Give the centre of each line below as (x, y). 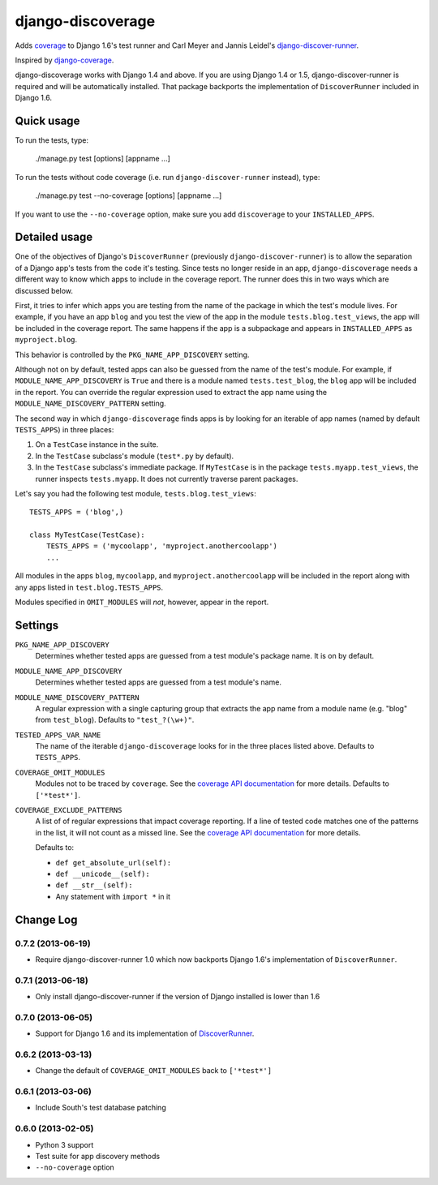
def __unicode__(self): (103, 874)
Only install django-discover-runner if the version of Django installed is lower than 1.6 (178, 997)
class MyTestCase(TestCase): (87, 535)
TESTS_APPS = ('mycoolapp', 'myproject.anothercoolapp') (161, 546)
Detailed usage (54, 237)
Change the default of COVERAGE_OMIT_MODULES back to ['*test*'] (153, 1071)
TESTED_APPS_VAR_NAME (58, 735)
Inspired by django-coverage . (64, 60)
